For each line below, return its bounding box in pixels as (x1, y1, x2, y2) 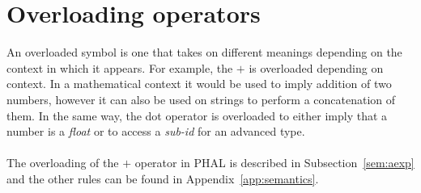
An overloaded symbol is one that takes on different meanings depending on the (6, 44, 402, 61)
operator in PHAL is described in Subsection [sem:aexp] (134, 154, 415, 171)
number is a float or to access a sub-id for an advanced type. (6, 123, 305, 140)
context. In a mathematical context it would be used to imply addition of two (6, 75, 392, 92)
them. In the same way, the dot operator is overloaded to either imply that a (6, 107, 388, 124)
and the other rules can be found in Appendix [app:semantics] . (6, 170, 319, 187)
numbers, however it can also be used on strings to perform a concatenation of (6, 90, 396, 107)
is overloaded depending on (249, 59, 384, 76)
